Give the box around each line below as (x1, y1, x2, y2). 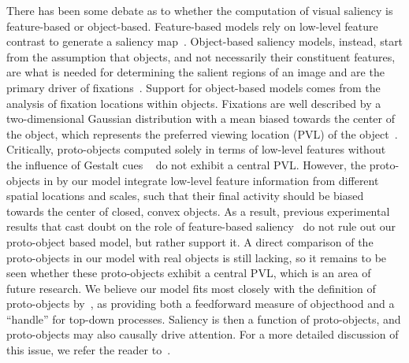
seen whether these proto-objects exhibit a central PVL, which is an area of (6, 265, 371, 281)
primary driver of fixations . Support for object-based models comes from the (6, 79, 381, 95)
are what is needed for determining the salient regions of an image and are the (6, 64, 385, 80)
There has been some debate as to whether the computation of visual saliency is (6, 2, 393, 18)
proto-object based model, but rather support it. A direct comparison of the (6, 233, 374, 250)
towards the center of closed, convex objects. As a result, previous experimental (6, 202, 390, 219)
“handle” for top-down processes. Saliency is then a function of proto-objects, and (6, 310, 401, 327)
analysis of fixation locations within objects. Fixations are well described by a (6, 94, 381, 111)
